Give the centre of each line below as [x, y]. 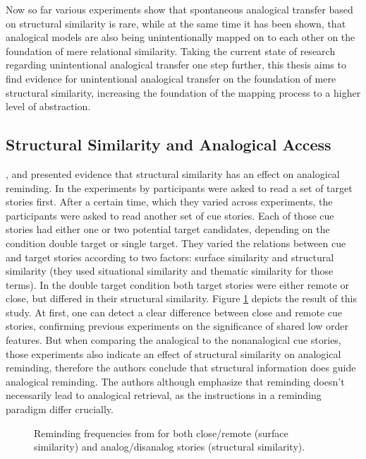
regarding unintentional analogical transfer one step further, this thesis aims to [176, 65]
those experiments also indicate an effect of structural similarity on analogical [173, 353]
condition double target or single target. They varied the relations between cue [176, 243]
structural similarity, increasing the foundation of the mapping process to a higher [183, 92]
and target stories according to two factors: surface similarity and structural [170, 257]
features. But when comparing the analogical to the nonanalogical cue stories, [173, 340]
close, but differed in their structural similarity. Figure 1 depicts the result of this [181, 298]
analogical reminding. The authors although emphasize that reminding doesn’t [175, 381]
